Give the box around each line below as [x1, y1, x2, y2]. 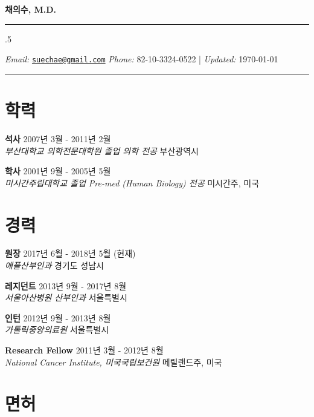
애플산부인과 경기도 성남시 [5, 259, 104, 272]
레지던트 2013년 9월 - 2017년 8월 [5, 279, 127, 292]
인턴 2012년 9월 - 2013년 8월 [5, 311, 111, 324]
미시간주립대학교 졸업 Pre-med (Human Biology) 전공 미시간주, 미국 [5, 176, 260, 189]
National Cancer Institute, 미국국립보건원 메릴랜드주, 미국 [5, 355, 222, 368]
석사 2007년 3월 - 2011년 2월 [5, 132, 111, 145]
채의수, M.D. [5, 3, 57, 15]
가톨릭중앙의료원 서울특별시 [5, 323, 109, 336]
